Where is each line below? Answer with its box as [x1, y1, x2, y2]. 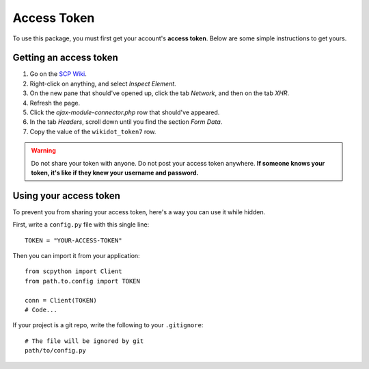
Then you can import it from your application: [12, 252, 140, 260]
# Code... [25, 306, 57, 314]
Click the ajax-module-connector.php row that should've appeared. [29, 108, 220, 116]
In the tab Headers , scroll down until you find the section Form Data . [29, 118, 223, 126]
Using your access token [12, 190, 121, 201]
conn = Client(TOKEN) [25, 296, 97, 304]
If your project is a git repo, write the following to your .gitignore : [12, 321, 204, 329]
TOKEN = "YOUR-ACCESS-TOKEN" [25, 236, 122, 244]
